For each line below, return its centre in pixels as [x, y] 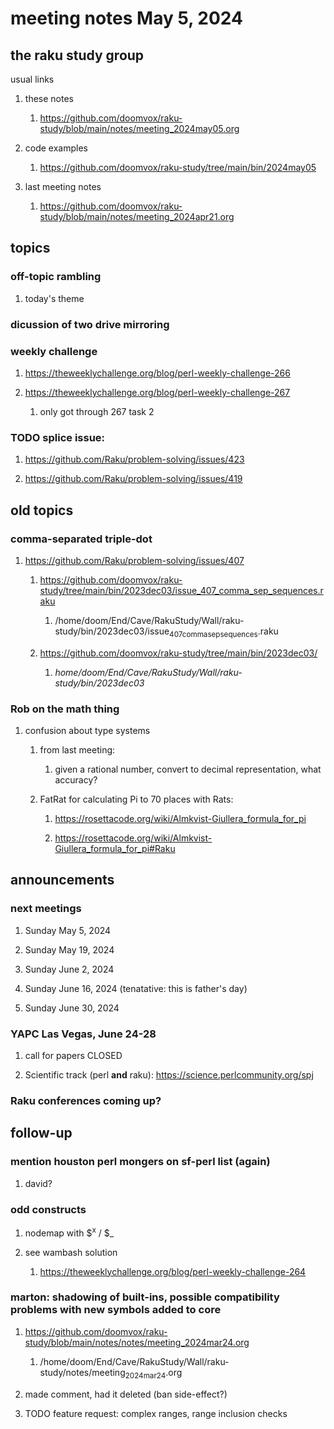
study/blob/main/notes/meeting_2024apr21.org [137, 216]
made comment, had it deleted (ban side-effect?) [126, 1394]
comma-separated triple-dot [81, 539]
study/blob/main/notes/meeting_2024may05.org [139, 128]
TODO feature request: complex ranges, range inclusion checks [156, 1413]
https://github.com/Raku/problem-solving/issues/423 [134, 459]
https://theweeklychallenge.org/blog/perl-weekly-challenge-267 [157, 392]
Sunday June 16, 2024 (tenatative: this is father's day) [136, 988]
